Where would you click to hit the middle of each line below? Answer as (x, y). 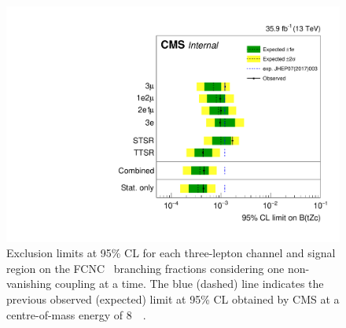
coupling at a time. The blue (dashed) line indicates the (189, 284)
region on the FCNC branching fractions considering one (145, 268)
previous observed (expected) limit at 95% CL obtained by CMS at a (173, 299)
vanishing (29, 284)
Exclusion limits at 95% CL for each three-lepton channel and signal (171, 253)
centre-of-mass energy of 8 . (76, 314)
